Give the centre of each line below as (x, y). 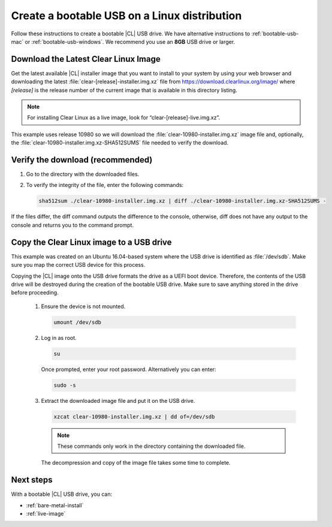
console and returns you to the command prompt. (73, 225)
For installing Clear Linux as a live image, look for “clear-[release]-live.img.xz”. (124, 118)
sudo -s (65, 385)
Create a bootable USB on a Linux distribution (126, 16)
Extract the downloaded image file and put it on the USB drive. (118, 400)
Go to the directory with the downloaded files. (83, 174)
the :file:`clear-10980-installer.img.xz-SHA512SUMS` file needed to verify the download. (120, 143)
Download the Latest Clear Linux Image (86, 59)
